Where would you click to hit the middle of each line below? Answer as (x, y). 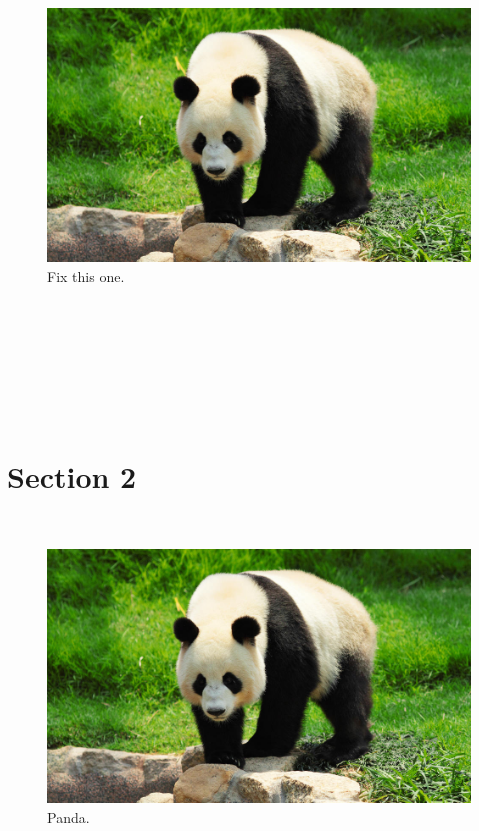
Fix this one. (86, 275)
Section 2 (72, 476)
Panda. (68, 816)
